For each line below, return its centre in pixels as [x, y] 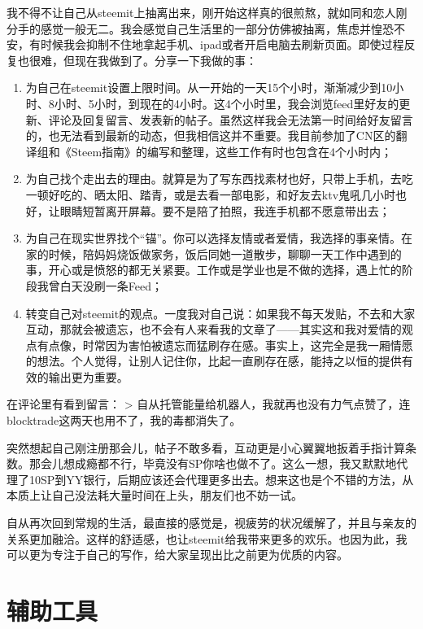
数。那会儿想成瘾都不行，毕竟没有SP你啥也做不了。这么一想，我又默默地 [202, 463]
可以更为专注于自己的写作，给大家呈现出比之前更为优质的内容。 [177, 555]
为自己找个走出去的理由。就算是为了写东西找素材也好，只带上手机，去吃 [219, 179]
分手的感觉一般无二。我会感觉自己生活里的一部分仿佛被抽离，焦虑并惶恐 [200, 28]
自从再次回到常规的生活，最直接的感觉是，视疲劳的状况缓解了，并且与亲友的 [211, 523]
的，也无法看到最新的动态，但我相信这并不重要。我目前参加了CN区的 [211, 135]
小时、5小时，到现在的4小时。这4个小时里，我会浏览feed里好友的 [227, 103]
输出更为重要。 [88, 376]
